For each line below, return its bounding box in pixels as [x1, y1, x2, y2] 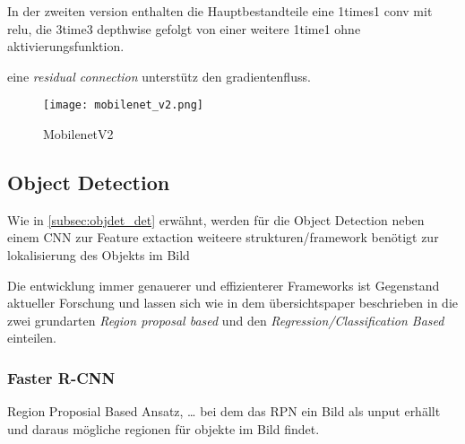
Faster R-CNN [7, 366, 116, 388]
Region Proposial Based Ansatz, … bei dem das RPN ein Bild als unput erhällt [7, 402, 441, 421]
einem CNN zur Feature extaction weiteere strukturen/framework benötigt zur [7, 228, 439, 247]
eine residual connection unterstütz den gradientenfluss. [7, 66, 311, 85]
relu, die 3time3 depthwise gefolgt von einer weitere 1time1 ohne [7, 19, 361, 38]
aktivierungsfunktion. [7, 37, 125, 56]
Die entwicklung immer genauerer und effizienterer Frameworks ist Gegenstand [7, 275, 440, 294]
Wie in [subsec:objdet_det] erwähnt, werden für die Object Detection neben [7, 210, 425, 229]
